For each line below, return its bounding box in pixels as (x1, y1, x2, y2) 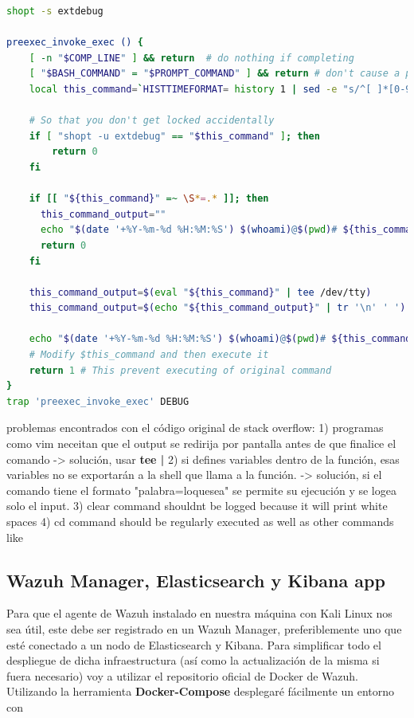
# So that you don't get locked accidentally (29, 115, 275, 127)
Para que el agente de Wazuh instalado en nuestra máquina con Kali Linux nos (6, 605, 393, 622)
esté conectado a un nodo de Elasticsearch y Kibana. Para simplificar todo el (6, 636, 381, 653)
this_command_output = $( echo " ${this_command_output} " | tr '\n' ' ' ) (29, 302, 406, 314)
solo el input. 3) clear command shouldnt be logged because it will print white (6, 497, 388, 514)
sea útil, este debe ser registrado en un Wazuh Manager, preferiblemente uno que (6, 620, 402, 637)
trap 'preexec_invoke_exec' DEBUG (6, 395, 189, 407)
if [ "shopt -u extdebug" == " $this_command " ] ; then (29, 130, 320, 142)
